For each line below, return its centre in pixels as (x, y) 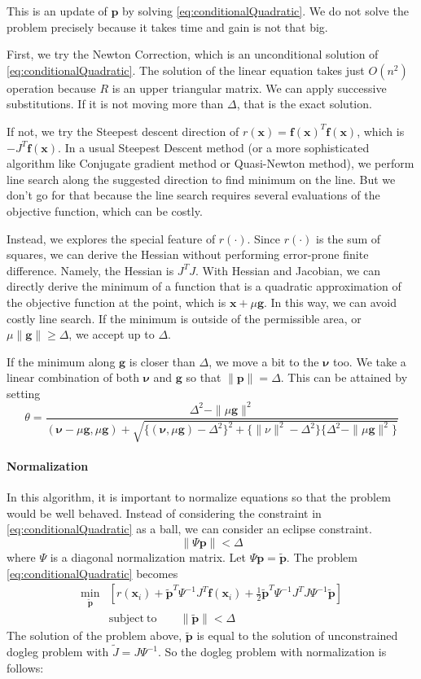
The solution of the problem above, (94, 635)
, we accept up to (112, 334)
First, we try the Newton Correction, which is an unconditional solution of (193, 54)
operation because (51, 88)
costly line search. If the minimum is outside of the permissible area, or (184, 318)
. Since (263, 238)
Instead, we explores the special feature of (111, 238)
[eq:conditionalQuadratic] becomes (92, 573)
